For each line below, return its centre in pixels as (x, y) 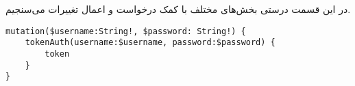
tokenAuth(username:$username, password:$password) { (150, 43)
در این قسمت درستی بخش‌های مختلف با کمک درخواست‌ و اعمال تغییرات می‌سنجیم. (178, 9)
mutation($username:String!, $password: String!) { (126, 31)
